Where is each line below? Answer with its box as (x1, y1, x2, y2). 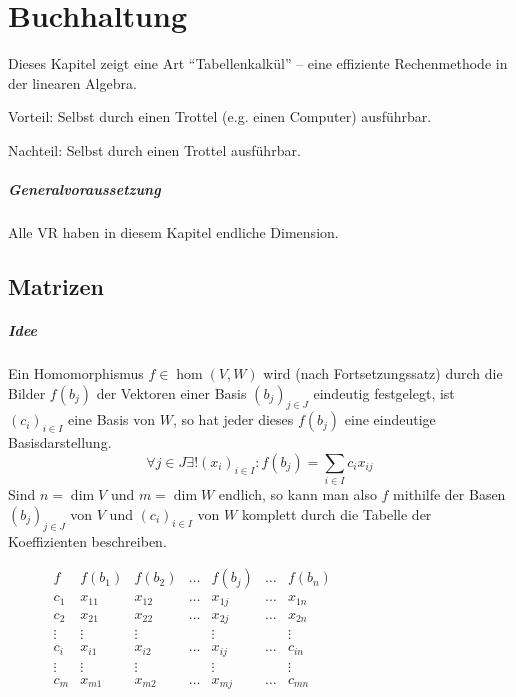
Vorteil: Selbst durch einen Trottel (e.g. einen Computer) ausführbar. (8, 106, 432, 127)
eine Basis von (67, 409, 155, 430)
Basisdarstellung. (8, 432, 112, 453)
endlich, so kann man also (218, 484, 377, 505)
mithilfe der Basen (393, 484, 506, 505)
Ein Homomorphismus (8, 363, 144, 383)
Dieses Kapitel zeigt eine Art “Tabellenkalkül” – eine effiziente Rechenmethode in (8, 53, 508, 74)
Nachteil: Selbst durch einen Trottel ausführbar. (8, 139, 301, 160)
